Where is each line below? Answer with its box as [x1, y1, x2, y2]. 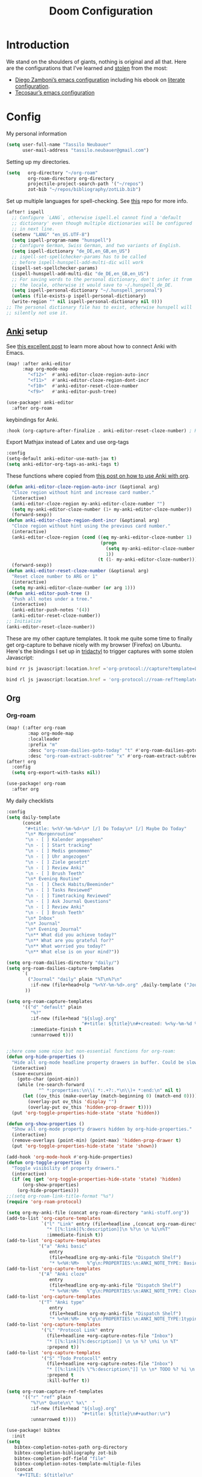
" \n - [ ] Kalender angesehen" [25, 837, 103, 843]
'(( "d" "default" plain [22, 1004, 82, 1010]
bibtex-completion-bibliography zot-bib [14, 1450, 117, 1456]
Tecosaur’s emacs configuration [14, 89, 95, 96]
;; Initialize [6, 619, 42, 625]
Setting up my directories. [6, 158, 70, 165]
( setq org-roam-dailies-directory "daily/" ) [6, 960, 120, 966]
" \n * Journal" [25, 920, 61, 927]
